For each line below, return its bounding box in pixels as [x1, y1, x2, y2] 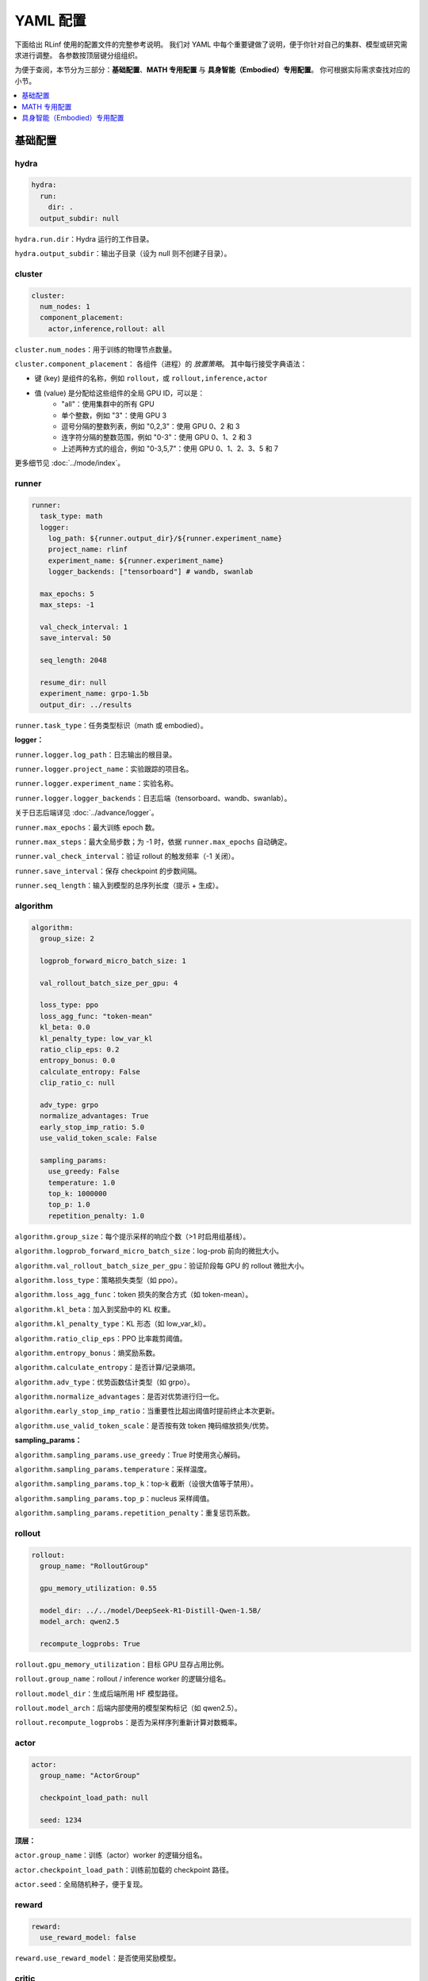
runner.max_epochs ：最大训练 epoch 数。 [14, 823, 159, 832]
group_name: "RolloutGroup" [40, 1562, 149, 1571]
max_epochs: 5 [40, 589, 95, 598]
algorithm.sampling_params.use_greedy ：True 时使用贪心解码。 [14, 1450, 245, 1460]
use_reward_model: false [40, 1933, 136, 1941]
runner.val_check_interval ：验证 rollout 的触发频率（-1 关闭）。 [14, 852, 239, 861]
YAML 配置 [14, 12, 86, 29]
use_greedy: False [48, 1167, 120, 1176]
